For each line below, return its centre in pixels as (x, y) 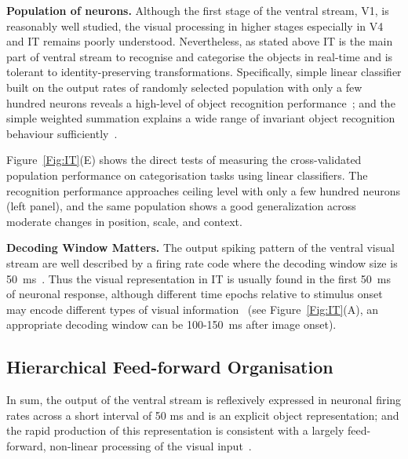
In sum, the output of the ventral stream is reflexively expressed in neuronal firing (204, 400)
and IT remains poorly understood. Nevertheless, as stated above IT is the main (200, 41)
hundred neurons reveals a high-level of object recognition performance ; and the (201, 102)
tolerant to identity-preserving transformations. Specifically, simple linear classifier (204, 72)
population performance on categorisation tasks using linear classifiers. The (187, 175)
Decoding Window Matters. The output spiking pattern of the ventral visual (200, 248)
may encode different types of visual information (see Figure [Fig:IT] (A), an (193, 309)
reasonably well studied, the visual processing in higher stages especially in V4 (195, 25)
